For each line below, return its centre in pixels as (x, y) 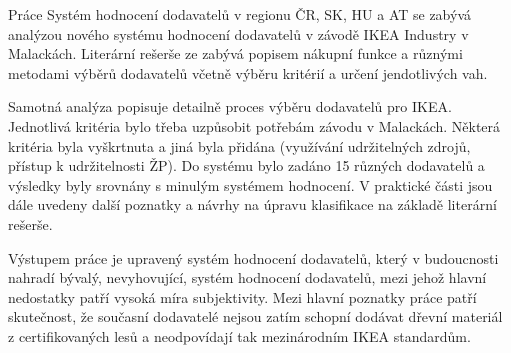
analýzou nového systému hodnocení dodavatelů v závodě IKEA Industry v (238, 33)
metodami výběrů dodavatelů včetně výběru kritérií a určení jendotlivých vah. (248, 72)
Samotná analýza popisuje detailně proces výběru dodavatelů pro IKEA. (230, 106)
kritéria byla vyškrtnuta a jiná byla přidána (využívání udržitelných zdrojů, (239, 145)
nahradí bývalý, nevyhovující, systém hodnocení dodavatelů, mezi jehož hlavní (247, 277)
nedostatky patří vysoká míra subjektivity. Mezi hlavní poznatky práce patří (242, 296)
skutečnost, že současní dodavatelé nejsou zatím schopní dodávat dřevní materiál (255, 316)
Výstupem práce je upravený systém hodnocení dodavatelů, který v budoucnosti (253, 257)
